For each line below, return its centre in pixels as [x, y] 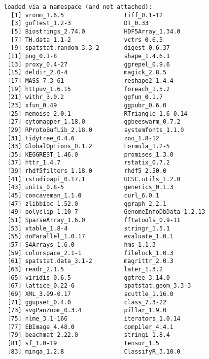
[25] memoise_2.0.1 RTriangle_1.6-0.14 [98, 114]
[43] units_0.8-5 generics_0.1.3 [90, 187]
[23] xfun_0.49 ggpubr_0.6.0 [87, 105]
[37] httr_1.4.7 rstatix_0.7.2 [89, 163]
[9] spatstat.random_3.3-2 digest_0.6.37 [90, 48]
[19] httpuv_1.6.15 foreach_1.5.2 [89, 89]
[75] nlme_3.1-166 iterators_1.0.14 [94, 318]
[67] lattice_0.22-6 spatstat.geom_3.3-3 [99, 286]
